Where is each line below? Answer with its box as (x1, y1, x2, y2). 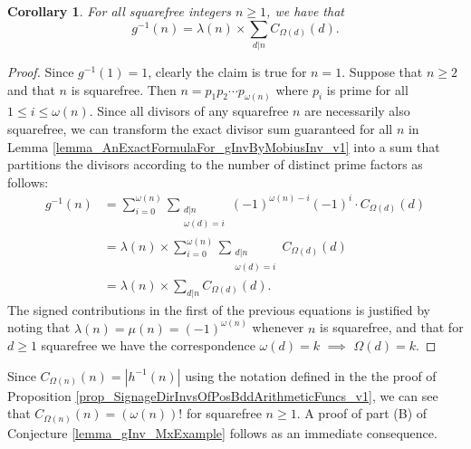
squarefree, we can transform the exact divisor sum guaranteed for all (7, 119, 393, 138)
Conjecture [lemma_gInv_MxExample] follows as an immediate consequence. (7, 423, 437, 442)
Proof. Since (7, 62, 74, 81)
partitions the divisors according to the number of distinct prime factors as (7, 155, 423, 174)
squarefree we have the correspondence (41, 336, 255, 355)
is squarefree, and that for (320, 318, 464, 337)
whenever (252, 318, 304, 337)
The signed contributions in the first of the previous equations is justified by (7, 300, 430, 319)
